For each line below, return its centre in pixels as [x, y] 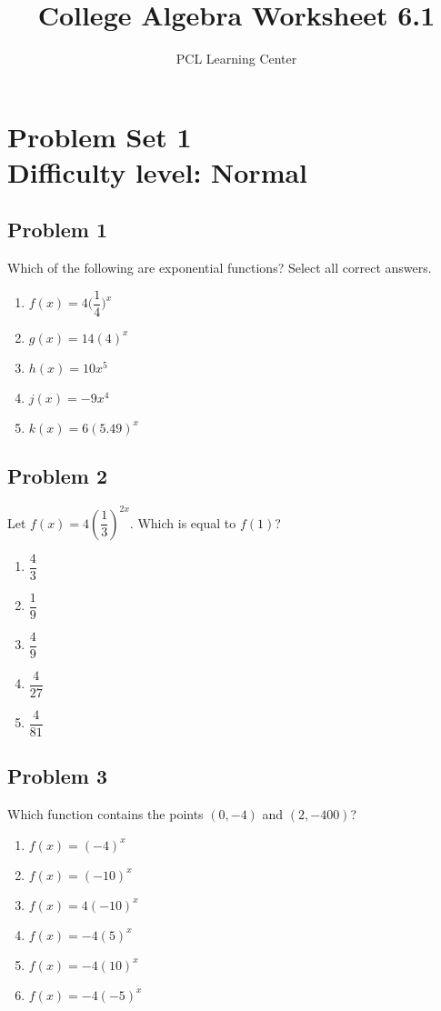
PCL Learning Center [236, 59]
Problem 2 [57, 476]
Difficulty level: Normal [158, 171]
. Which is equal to [183, 522]
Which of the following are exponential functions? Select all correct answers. [220, 268]
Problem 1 [57, 230]
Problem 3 [57, 776]
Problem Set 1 [100, 136]
